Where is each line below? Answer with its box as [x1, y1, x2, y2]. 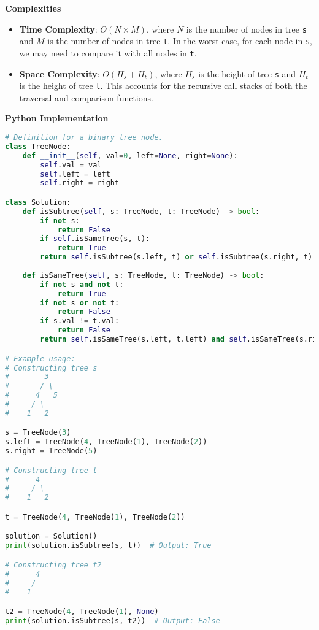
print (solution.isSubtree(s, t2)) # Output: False [5, 616, 220, 625]
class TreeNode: [5, 142, 71, 151]
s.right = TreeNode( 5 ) [5, 447, 98, 456]
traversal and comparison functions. [19, 91, 153, 104]
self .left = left [40, 169, 110, 179]
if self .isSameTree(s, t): [40, 234, 150, 244]
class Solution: [5, 198, 71, 207]
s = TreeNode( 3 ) [5, 428, 71, 437]
